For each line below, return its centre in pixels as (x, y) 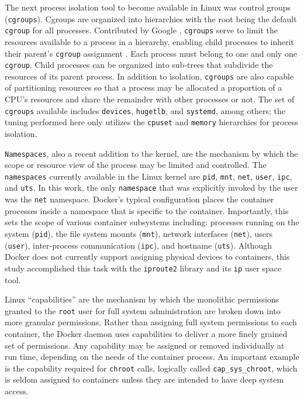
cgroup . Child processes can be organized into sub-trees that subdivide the (139, 65)
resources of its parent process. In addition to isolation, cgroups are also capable (149, 76)
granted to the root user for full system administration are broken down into (143, 310)
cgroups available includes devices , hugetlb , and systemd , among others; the (145, 110)
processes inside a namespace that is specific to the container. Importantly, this (147, 210)
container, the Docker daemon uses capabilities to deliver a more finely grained (146, 333)
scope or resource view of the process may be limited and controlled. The (136, 165)
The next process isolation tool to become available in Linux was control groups (148, 7)
